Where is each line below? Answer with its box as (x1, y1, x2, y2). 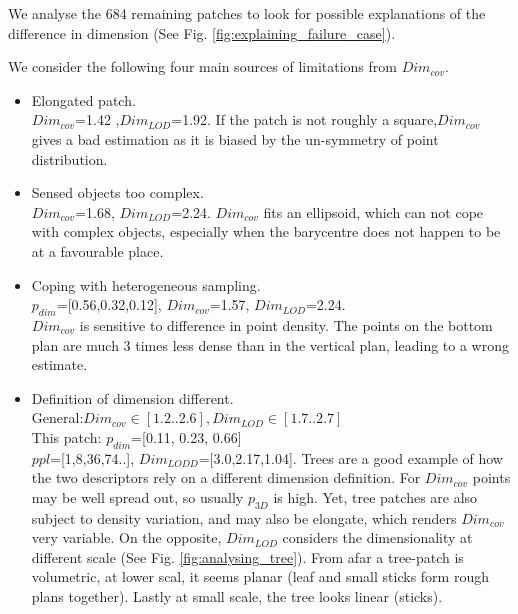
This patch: (31, 426, 102, 447)
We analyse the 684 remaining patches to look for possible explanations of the (8, 3, 486, 23)
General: (31, 407, 84, 428)
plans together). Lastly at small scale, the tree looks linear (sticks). (31, 586, 443, 607)
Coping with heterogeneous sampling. (31, 274, 261, 295)
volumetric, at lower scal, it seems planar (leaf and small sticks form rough (31, 566, 489, 587)
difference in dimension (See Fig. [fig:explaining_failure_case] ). (8, 22, 396, 43)
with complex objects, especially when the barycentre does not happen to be (31, 221, 501, 242)
